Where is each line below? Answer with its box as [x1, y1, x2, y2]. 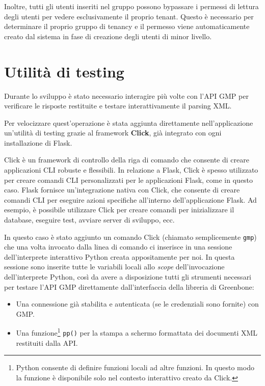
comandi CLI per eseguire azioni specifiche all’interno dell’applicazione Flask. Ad [4, 194, 257, 205]
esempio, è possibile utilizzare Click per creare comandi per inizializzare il [4, 204, 234, 215]
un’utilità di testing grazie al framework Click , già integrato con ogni [4, 127, 222, 138]
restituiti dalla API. [16, 337, 78, 348]
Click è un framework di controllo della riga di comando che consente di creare [4, 154, 249, 165]
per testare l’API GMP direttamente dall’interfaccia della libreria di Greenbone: [4, 281, 254, 292]
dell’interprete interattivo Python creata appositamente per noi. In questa [4, 251, 235, 262]
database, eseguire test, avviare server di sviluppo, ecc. [4, 214, 175, 225]
